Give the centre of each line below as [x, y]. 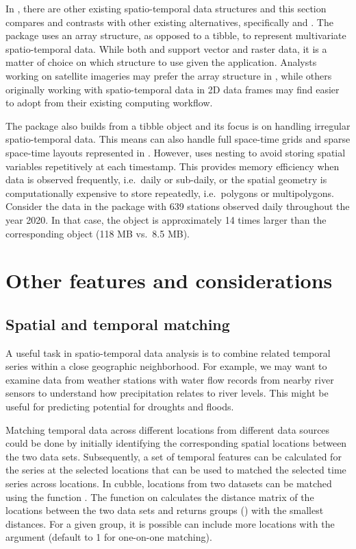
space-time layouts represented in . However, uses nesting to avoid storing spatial [176, 152]
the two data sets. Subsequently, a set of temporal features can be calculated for [174, 456]
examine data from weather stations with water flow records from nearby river [170, 379]
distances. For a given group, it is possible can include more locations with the [170, 523]
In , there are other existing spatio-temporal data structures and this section [166, 8]
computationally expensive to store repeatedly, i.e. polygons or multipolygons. [170, 192]
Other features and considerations [169, 280]
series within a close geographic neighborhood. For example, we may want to [166, 366]
